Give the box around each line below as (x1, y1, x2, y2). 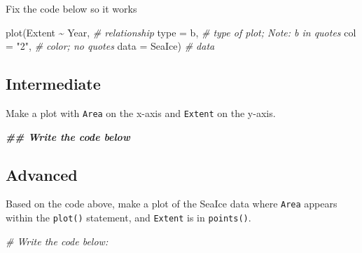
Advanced (6, 163, 78, 185)
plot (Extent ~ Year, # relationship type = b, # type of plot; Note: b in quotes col (6, 25, 356, 39)
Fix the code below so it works (6, 1, 137, 15)
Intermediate (6, 73, 101, 95)
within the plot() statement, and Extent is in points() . (6, 210, 251, 225)
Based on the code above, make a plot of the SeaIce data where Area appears (6, 196, 337, 211)
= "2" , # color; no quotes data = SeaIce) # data (6, 39, 215, 53)
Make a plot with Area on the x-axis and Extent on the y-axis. (6, 105, 276, 120)
